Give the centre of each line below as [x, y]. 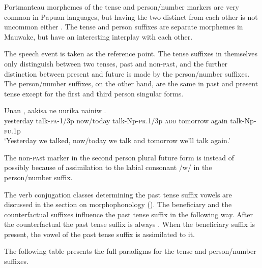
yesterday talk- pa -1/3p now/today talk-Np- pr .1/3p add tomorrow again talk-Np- [130, 120]
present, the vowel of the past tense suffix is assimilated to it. [100, 234]
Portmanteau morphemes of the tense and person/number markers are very [122, 7]
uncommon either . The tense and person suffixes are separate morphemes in [124, 27]
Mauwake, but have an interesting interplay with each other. [98, 36]
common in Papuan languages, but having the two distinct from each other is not [131, 16]
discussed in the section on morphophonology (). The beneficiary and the [118, 204]
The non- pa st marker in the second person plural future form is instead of [119, 157]
